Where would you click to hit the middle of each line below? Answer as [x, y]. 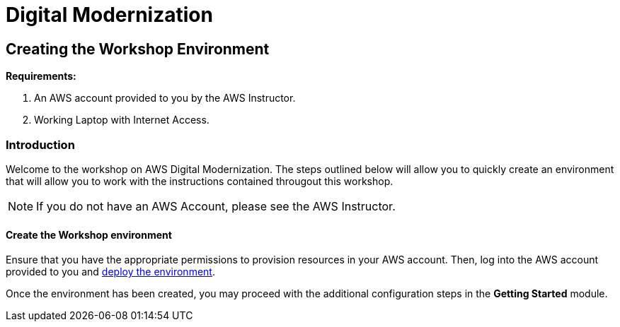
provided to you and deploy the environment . [110, 272]
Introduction [40, 144]
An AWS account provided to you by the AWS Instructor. [165, 98]
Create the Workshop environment [89, 234]
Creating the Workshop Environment [138, 49]
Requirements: [41, 76]
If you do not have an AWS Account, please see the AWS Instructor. [216, 206]
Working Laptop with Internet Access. [122, 120]
